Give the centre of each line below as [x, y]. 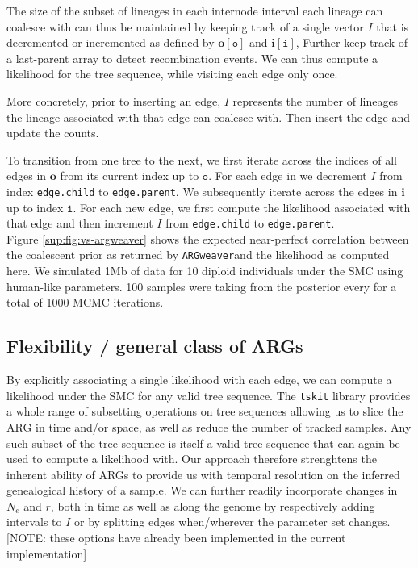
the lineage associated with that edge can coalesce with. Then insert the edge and [209, 117]
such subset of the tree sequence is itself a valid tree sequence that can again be [203, 443]
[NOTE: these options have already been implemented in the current [176, 538]
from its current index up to [130, 175]
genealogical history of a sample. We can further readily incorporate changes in [202, 490]
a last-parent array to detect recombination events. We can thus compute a [192, 58]
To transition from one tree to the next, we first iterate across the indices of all [202, 159]
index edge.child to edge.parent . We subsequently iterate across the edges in [202, 191]
